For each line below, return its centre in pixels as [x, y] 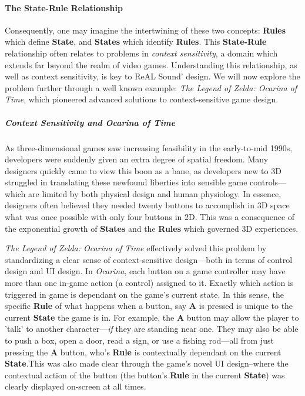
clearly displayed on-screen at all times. [76, 386]
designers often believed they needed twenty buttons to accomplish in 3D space [147, 205]
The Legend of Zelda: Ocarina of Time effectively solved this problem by [136, 248]
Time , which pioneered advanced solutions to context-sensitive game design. [142, 99]
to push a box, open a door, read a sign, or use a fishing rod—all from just [139, 340]
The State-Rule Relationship [64, 7]
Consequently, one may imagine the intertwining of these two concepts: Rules [145, 30]
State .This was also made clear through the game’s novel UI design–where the [147, 363]
